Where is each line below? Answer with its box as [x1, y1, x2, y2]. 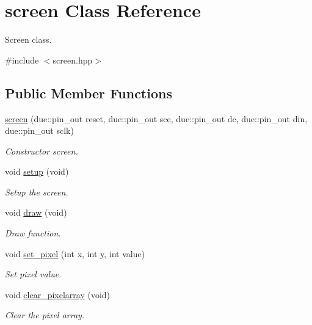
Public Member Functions [5, 83, 172, 102]
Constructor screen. [5, 144, 78, 157]
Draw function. [5, 227, 61, 239]
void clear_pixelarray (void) [5, 288, 111, 301]
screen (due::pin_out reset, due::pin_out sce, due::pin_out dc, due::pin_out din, [5, 112, 308, 125]
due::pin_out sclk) [5, 124, 74, 137]
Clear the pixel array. [5, 309, 85, 321]
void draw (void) [5, 206, 67, 219]
